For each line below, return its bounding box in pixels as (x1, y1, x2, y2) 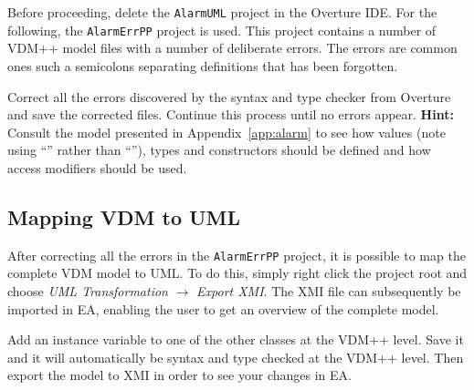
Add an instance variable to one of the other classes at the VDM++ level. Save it (7, 330, 464, 349)
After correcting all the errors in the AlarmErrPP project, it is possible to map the (7, 245, 466, 264)
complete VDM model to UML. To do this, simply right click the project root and (7, 263, 468, 282)
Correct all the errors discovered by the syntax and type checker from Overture (7, 87, 451, 106)
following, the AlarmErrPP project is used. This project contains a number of (7, 20, 437, 39)
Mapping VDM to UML (7, 202, 241, 231)
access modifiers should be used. (7, 158, 187, 177)
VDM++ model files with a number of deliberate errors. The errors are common (7, 38, 458, 57)
